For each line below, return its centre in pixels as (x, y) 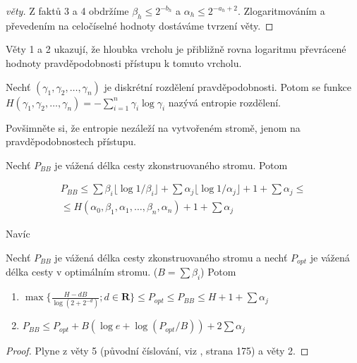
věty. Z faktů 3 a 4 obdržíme (67, 11)
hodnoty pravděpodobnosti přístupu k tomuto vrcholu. (124, 62)
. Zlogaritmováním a (281, 11)
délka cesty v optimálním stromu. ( (82, 272)
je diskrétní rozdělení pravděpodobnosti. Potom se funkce (228, 86)
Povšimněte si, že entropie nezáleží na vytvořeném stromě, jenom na (153, 127)
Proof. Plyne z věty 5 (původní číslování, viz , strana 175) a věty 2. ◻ (157, 351)
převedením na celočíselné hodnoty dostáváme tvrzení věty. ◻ (140, 25)
